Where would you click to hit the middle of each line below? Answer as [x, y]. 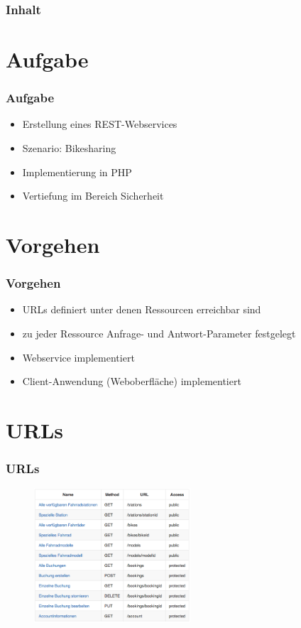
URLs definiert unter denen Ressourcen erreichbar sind [142, 309]
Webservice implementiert [78, 357]
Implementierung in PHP [77, 172]
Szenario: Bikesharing [69, 148]
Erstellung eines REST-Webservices [100, 124]
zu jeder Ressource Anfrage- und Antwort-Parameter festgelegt [159, 333]
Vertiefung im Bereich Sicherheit [93, 196]
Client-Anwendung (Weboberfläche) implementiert [132, 381]
